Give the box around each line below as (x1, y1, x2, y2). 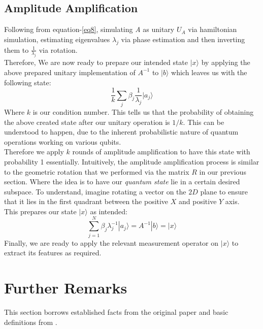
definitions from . (4, 316, 57, 327)
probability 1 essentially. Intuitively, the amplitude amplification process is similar (4, 156, 259, 167)
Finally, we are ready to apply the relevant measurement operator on (4, 237, 219, 248)
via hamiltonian (188, 24, 237, 35)
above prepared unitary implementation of (4, 67, 136, 77)
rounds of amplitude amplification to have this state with (72, 146, 250, 157)
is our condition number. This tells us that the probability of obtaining (32, 106, 254, 117)
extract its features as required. (4, 247, 102, 258)
